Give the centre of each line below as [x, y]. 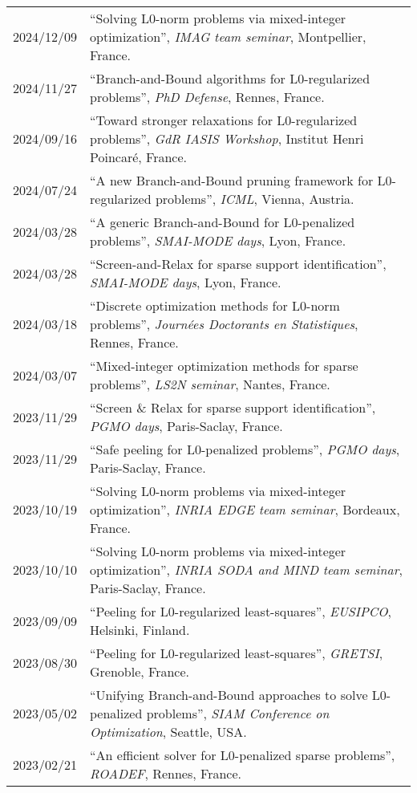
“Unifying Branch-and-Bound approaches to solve [229, 695]
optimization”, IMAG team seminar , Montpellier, [228, 37]
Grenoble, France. [140, 671]
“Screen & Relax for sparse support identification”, [233, 407]
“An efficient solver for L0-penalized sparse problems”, [243, 755]
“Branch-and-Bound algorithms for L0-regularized [230, 78]
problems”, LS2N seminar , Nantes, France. [210, 384]
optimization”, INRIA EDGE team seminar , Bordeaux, [245, 509]
